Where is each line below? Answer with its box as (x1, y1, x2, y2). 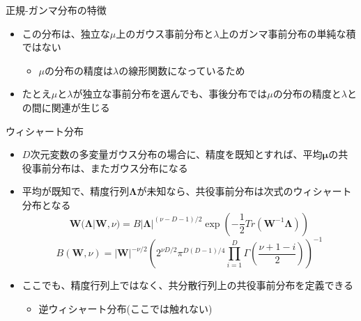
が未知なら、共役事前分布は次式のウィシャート (137, 184, 352, 198)
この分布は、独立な (22, 26, 110, 40)
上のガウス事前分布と (116, 26, 214, 40)
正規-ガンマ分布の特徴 (6, 3, 107, 17)
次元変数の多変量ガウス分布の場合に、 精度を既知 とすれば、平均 (30, 147, 323, 162)
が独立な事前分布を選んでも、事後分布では (72, 86, 268, 101)
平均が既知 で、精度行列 (22, 184, 130, 198)
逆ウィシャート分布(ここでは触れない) (38, 301, 213, 315)
